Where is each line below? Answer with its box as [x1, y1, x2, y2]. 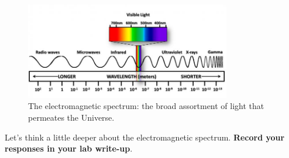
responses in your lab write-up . [5, 142, 133, 155]
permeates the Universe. [28, 111, 115, 123]
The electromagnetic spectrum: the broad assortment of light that [28, 100, 264, 112]
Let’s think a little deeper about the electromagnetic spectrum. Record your [5, 131, 285, 143]
